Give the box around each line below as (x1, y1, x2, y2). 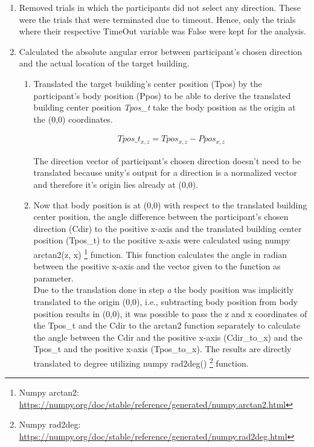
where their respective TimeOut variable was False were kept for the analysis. (19, 25, 306, 37)
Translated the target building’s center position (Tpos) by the (33, 77, 262, 89)
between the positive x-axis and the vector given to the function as (33, 260, 281, 272)
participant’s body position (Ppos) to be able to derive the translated (33, 89, 291, 101)
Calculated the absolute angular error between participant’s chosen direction (19, 45, 303, 57)
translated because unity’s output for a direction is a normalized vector (33, 166, 297, 179)
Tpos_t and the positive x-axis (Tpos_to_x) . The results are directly (33, 342, 292, 355)
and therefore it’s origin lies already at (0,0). (33, 178, 199, 191)
